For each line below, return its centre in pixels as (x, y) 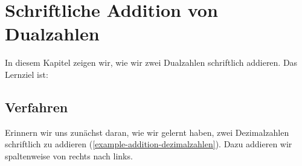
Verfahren (37, 107)
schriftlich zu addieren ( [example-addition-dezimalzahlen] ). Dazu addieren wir (149, 144)
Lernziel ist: (27, 74)
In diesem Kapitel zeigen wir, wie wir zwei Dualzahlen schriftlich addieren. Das (151, 62)
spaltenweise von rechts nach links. (69, 155)
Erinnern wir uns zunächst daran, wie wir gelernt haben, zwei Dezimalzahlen (147, 132)
